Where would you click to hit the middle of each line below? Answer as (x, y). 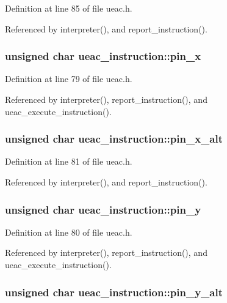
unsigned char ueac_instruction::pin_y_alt (114, 292)
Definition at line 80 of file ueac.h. (69, 232)
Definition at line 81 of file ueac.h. (69, 161)
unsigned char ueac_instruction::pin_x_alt (114, 139)
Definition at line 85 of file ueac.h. (69, 8)
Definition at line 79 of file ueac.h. (69, 79)
